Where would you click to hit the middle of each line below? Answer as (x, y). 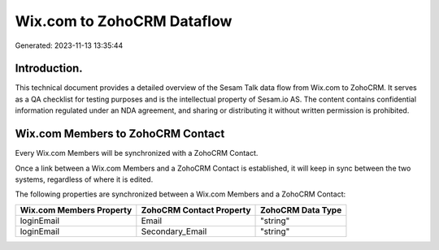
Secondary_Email (174, 231)
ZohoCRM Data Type (301, 209)
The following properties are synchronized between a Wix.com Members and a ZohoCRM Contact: (180, 194)
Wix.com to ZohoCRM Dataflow (124, 21)
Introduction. (49, 69)
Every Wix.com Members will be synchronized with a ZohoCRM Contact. (137, 153)
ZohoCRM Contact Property (196, 209)
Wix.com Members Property (76, 209)
